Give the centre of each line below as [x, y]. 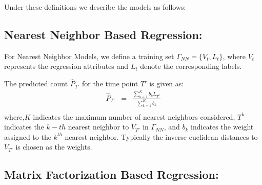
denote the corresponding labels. [191, 66]
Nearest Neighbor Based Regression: [103, 34]
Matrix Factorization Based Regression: [112, 174]
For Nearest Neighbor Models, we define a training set [89, 56]
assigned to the [28, 136]
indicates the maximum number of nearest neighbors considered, [134, 116]
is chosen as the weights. [54, 147]
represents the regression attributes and [66, 66]
